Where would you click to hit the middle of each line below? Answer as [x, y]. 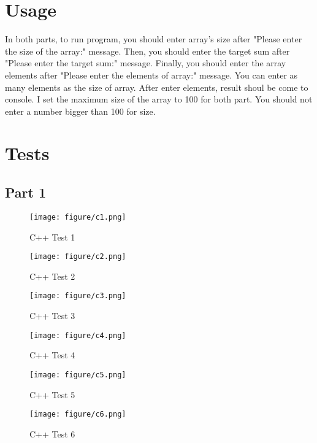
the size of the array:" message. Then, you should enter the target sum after [147, 51]
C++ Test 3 [52, 316]
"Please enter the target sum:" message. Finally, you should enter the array [146, 63]
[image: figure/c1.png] [78, 217]
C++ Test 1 [52, 237]
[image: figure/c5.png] [78, 375]
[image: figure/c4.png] [78, 335]
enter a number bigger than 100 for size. [80, 111]
